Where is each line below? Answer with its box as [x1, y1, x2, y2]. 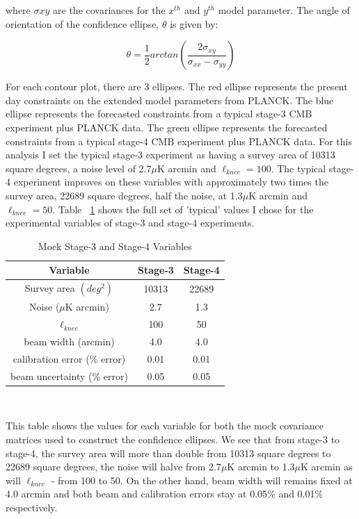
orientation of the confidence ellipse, [6, 16, 159, 31]
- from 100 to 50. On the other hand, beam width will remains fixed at [51, 472, 353, 487]
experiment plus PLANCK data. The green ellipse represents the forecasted [6, 120, 328, 134]
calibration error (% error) [13, 351, 126, 365]
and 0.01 [278, 486, 315, 501]
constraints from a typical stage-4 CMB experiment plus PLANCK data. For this [6, 133, 352, 148]
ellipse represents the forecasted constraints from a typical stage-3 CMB [6, 106, 312, 121]
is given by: [170, 16, 218, 31]
